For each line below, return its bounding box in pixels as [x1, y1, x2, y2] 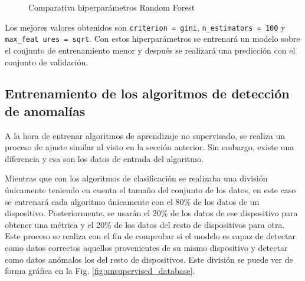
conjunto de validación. [5, 55, 88, 68]
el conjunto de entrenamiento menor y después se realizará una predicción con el [5, 44, 296, 56]
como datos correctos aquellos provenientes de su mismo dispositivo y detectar [5, 242, 288, 254]
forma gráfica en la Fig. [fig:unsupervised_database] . [5, 265, 195, 277]
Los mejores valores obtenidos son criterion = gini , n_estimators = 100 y [5, 21, 286, 33]
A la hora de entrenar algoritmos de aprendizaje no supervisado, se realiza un [5, 129, 286, 141]
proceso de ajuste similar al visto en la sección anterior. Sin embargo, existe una [5, 141, 294, 153]
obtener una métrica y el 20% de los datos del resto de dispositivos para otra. [5, 218, 285, 230]
